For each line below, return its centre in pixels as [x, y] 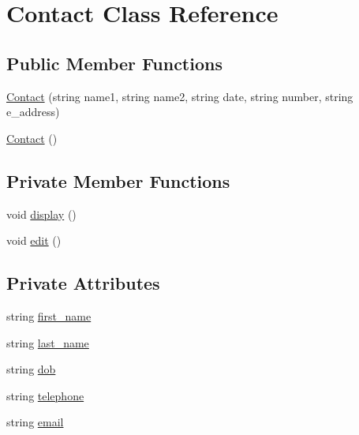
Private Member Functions [118, 180]
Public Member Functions [114, 63]
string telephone [45, 395]
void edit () [34, 240]
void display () [41, 214]
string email [35, 422]
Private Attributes [83, 283]
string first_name [49, 315]
